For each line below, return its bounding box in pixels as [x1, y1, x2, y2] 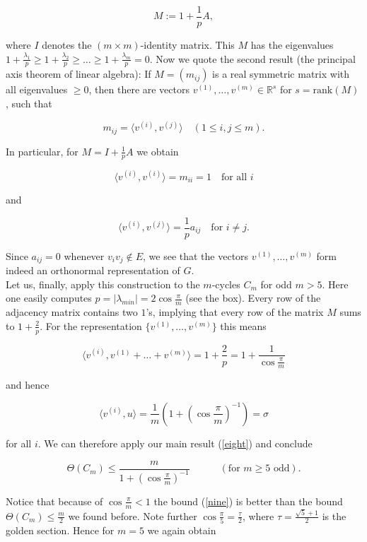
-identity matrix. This [140, 37, 235, 52]
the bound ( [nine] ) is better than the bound [153, 493, 343, 508]
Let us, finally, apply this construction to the [6, 276, 200, 291]
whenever [64, 248, 105, 263]
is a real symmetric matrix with [212, 66, 350, 81]
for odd [260, 276, 292, 291]
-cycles [211, 276, 240, 291]
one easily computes [6, 290, 92, 305]
